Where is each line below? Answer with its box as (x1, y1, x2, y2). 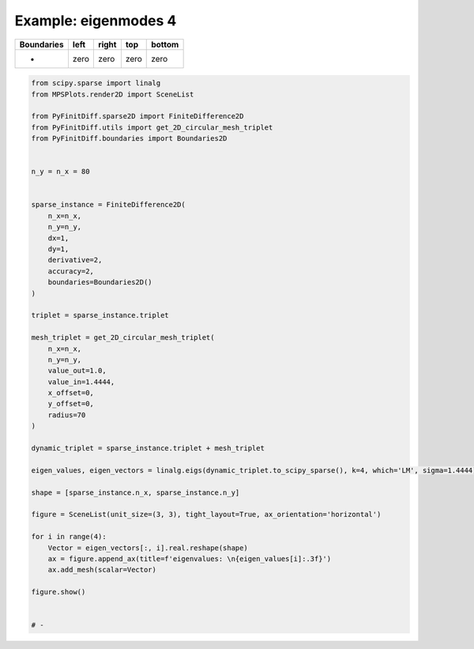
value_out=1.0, (47, 366, 107, 375)
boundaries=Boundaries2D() (47, 277, 153, 287)
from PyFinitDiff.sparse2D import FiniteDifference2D (31, 111, 244, 121)
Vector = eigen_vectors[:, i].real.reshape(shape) (47, 543, 248, 553)
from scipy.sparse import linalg (31, 79, 161, 88)
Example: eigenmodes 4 (14, 12, 177, 29)
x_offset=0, (47, 388, 95, 398)
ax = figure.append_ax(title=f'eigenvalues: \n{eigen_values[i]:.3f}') (47, 554, 332, 563)
